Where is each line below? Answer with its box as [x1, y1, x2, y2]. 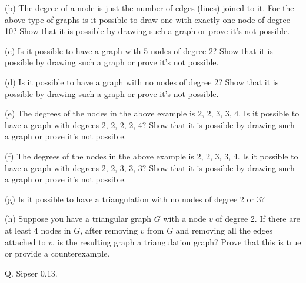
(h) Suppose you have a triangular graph [5, 212, 152, 225]
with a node [163, 212, 207, 225]
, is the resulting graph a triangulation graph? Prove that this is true [52, 235, 301, 248]
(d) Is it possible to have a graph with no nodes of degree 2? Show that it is [5, 75, 279, 88]
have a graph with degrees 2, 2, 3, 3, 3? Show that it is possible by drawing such [5, 161, 295, 174]
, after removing [80, 224, 138, 236]
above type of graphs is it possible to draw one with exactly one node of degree [5, 13, 290, 25]
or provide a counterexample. [5, 247, 110, 259]
